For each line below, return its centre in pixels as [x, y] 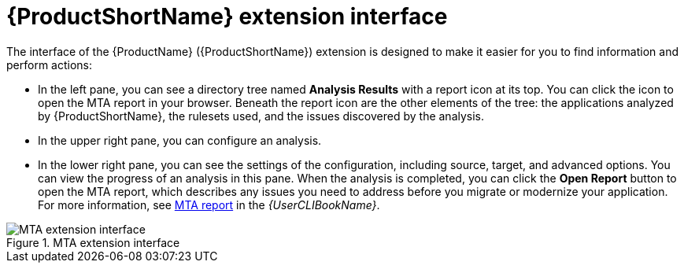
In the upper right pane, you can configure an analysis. [180, 140]
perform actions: [49, 64]
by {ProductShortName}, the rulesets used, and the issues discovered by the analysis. [261, 116]
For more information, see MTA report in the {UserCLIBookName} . [209, 205]
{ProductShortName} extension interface [227, 17]
